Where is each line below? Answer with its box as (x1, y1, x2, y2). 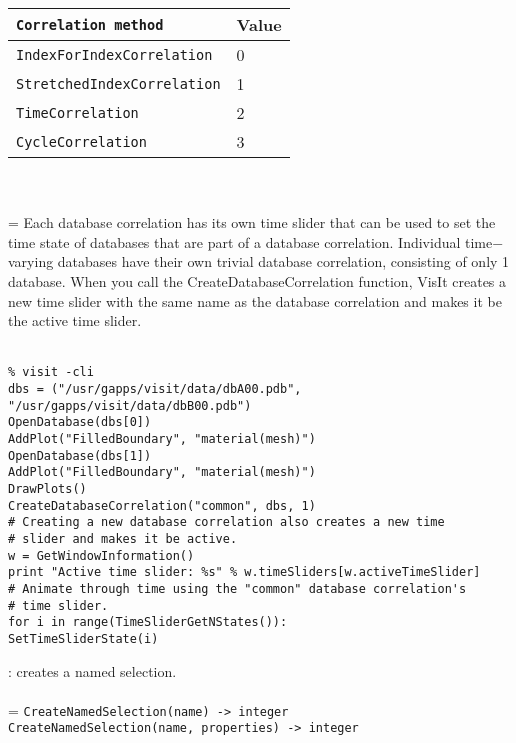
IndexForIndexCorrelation (16, 46, 213, 63)
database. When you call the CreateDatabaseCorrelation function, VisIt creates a (8, 270, 507, 291)
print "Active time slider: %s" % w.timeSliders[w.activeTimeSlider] (8, 565, 481, 580)
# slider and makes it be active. (8, 531, 238, 546)
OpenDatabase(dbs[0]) (8, 415, 152, 430)
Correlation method (16, 16, 164, 33)
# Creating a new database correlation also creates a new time (8, 515, 445, 530)
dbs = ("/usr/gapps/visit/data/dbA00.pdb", (8, 382, 302, 396)
